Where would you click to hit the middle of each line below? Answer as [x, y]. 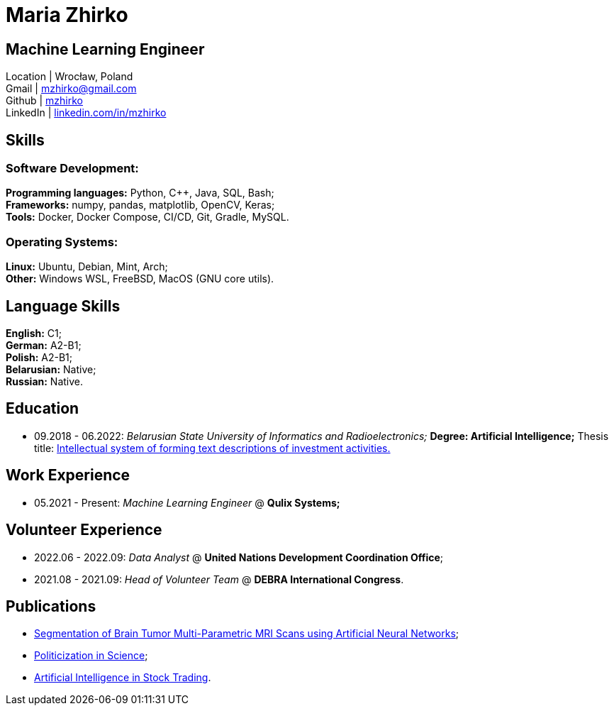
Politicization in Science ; [91, 656]
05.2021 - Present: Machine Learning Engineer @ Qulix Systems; [187, 502]
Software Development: [72, 169]
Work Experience [68, 475]
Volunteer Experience [84, 530]
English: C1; [34, 333]
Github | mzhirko [44, 101]
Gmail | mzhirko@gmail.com [71, 89]
